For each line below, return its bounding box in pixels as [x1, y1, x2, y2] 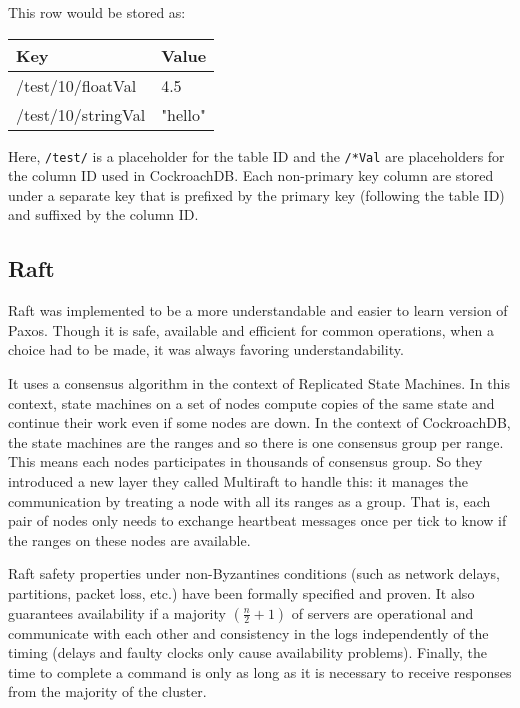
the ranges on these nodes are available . [8, 529, 251, 550]
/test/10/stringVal [16, 102, 146, 126]
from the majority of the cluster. [8, 681, 207, 702]
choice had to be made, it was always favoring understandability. [8, 339, 404, 360]
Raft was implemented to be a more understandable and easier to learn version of [8, 300, 508, 321]
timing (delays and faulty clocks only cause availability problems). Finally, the [8, 642, 487, 663]
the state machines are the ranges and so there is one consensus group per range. [8, 431, 504, 452]
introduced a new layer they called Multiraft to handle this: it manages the [8, 470, 468, 491]
